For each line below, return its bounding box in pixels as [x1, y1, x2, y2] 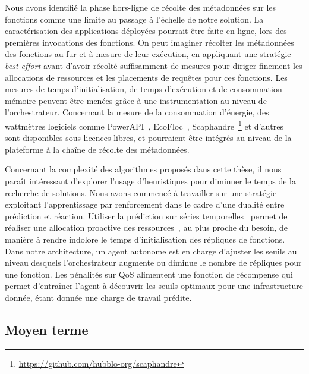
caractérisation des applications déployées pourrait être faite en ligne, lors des [5, 24, 287, 37]
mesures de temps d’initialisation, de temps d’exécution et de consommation [5, 83, 282, 95]
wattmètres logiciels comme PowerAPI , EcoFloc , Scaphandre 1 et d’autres [5, 118, 283, 132]
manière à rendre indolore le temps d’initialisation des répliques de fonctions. [5, 232, 285, 245]
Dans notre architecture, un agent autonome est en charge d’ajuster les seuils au [5, 244, 297, 257]
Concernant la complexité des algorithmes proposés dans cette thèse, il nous [5, 163, 282, 175]
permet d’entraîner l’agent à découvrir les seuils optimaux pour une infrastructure [5, 279, 303, 292]
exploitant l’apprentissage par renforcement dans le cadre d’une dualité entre [5, 198, 285, 210]
